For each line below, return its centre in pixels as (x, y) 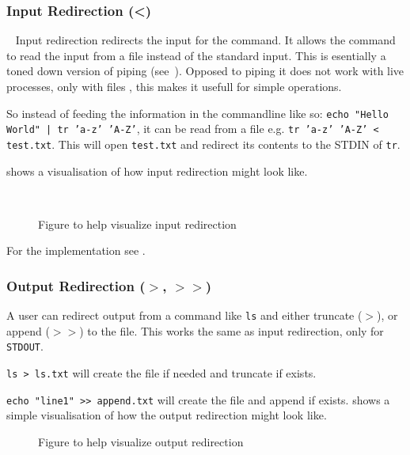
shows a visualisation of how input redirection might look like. (157, 171)
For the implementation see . (76, 250)
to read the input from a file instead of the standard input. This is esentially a (196, 55)
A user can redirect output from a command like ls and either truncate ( (184, 315)
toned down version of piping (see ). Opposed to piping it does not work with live (205, 71)
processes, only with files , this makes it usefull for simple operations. (174, 86)
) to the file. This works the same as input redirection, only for (232, 330)
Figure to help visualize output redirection (141, 441)
